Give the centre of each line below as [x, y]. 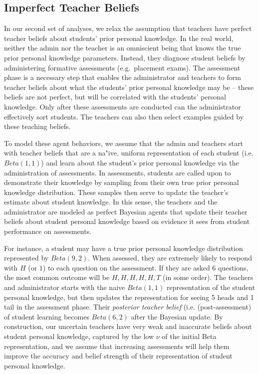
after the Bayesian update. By [177, 316]
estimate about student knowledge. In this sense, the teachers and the [111, 202]
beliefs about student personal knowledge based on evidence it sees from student [127, 221]
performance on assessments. [48, 231]
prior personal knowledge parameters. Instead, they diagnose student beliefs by [125, 57]
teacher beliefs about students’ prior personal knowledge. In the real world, [119, 38]
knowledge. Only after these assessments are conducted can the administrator [123, 106]
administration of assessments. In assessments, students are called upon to [118, 172]
